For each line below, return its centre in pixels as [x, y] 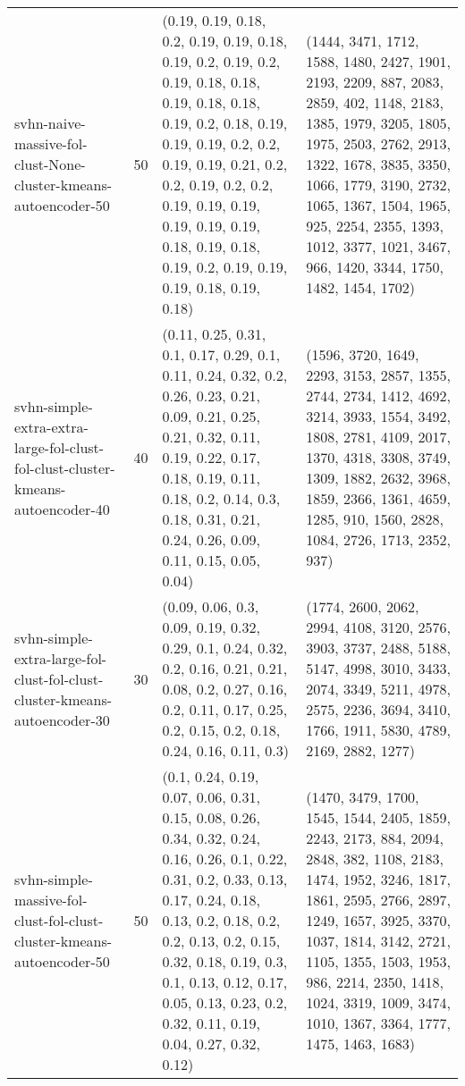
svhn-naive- [50, 123]
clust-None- [50, 164]
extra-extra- [51, 426]
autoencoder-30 [62, 720]
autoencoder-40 [62, 509]
